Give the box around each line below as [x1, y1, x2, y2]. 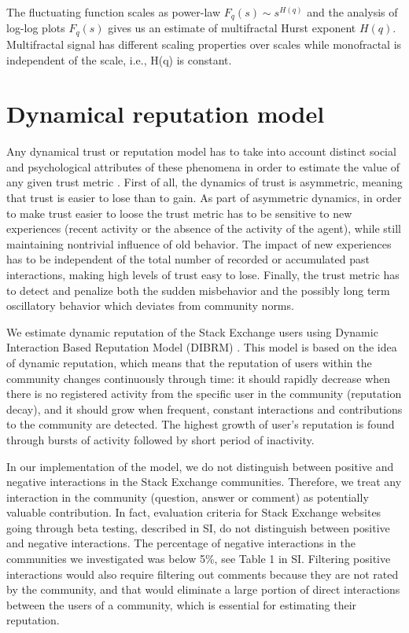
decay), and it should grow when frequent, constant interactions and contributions [6, 400, 403, 417]
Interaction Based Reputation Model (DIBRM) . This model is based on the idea [6, 339, 397, 355]
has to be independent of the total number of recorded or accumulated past [6, 251, 370, 267]
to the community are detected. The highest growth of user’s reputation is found [6, 416, 395, 432]
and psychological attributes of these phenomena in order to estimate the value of [6, 158, 400, 175]
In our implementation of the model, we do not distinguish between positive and [6, 458, 394, 474]
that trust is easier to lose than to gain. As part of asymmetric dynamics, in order [6, 190, 402, 205]
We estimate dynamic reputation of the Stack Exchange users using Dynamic [6, 323, 378, 340]
